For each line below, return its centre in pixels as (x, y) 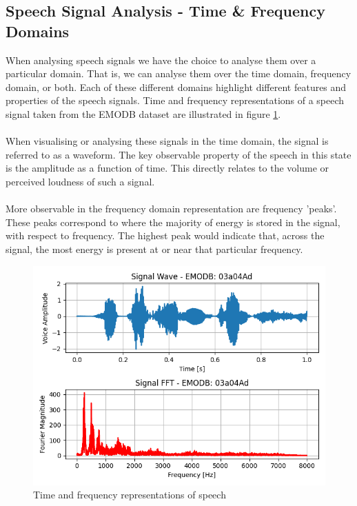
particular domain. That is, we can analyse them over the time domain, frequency (178, 73)
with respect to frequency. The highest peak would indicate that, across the (165, 235)
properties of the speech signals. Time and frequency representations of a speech (175, 100)
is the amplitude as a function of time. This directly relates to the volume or (167, 168)
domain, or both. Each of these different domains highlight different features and (176, 87)
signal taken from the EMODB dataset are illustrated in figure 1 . (143, 113)
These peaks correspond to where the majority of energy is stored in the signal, (173, 222)
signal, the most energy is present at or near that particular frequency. (154, 249)
